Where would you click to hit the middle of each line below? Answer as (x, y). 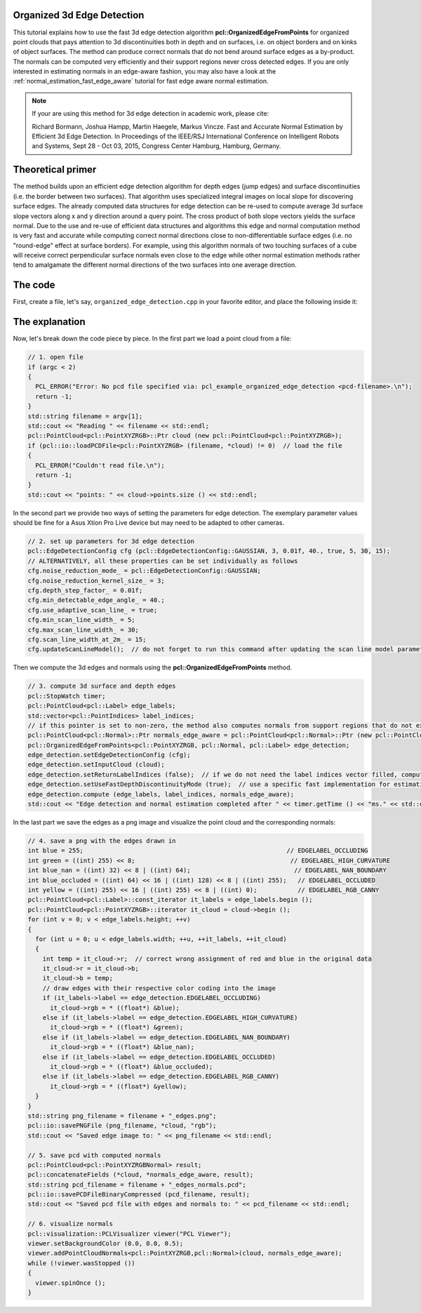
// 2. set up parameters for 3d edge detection (111, 541)
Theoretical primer (55, 169)
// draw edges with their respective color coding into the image (159, 988)
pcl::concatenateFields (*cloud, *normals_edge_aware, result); (141, 1175)
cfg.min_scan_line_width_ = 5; (82, 620)
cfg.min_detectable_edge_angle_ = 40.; (96, 600)
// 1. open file (56, 357)
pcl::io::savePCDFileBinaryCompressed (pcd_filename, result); (139, 1194)
